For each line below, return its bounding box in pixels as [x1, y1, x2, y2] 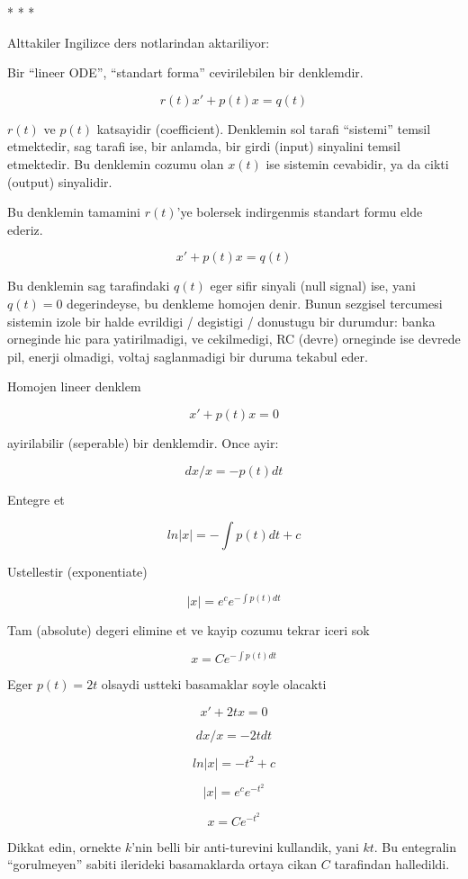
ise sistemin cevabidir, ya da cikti [265, 154, 449, 173]
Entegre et [7, 489, 65, 508]
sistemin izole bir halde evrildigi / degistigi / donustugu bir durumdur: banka [7, 311, 436, 330]
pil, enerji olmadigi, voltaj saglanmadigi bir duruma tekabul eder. [7, 346, 368, 365]
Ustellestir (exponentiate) [7, 562, 148, 581]
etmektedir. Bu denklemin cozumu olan [7, 154, 224, 173]
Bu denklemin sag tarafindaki [7, 276, 170, 295]
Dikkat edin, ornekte [7, 837, 121, 856]
